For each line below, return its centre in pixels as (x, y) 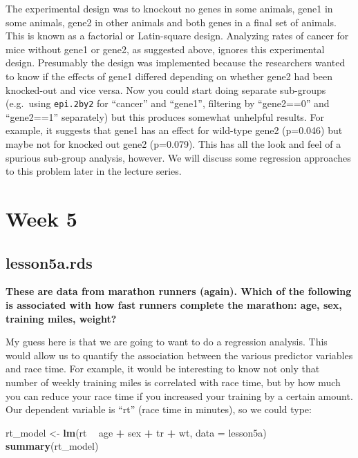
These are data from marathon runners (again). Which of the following (179, 291)
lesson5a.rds (49, 262)
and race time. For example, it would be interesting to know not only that (163, 369)
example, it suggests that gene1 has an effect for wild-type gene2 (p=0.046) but (174, 130)
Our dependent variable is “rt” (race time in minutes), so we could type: (159, 409)
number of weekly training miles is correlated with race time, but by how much (173, 382)
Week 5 (41, 218)
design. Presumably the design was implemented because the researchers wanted (176, 63)
